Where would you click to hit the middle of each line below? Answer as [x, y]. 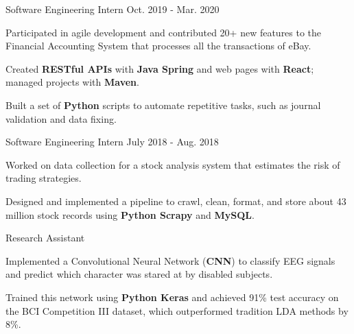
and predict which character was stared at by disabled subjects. [139, 274]
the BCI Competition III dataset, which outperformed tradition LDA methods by [177, 310]
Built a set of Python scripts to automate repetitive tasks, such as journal [163, 105]
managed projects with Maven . [72, 82]
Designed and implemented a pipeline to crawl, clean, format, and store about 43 [176, 201]
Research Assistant [45, 238]
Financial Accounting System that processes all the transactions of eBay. [158, 46]
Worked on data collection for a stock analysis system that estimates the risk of [173, 164]
